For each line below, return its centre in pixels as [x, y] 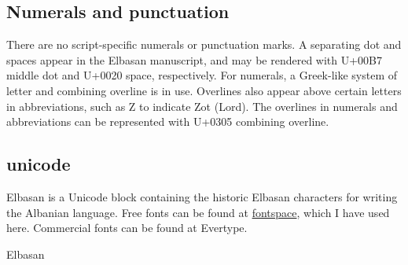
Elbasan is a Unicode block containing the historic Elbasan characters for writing [202, 196]
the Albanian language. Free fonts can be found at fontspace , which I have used [198, 212]
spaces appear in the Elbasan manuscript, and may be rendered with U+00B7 [195, 59]
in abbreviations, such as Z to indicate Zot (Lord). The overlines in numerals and [202, 106]
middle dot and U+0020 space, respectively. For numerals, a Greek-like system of [202, 75]
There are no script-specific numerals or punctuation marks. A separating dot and [204, 44]
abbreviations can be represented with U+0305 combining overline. [168, 121]
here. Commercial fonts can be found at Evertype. [127, 228]
